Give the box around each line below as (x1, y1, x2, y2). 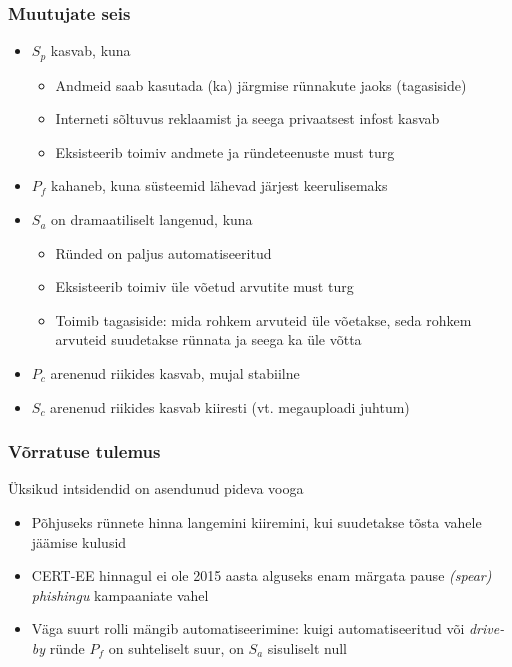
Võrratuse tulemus (8, 439, 161, 464)
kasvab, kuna (50, 40, 131, 61)
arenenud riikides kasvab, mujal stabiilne (50, 363, 300, 384)
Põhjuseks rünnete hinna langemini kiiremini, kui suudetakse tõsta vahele (31, 512, 482, 533)
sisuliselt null (267, 637, 348, 658)
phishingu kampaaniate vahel (31, 584, 209, 605)
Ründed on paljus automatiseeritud (55, 242, 272, 263)
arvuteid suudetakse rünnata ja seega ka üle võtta (55, 329, 362, 350)
